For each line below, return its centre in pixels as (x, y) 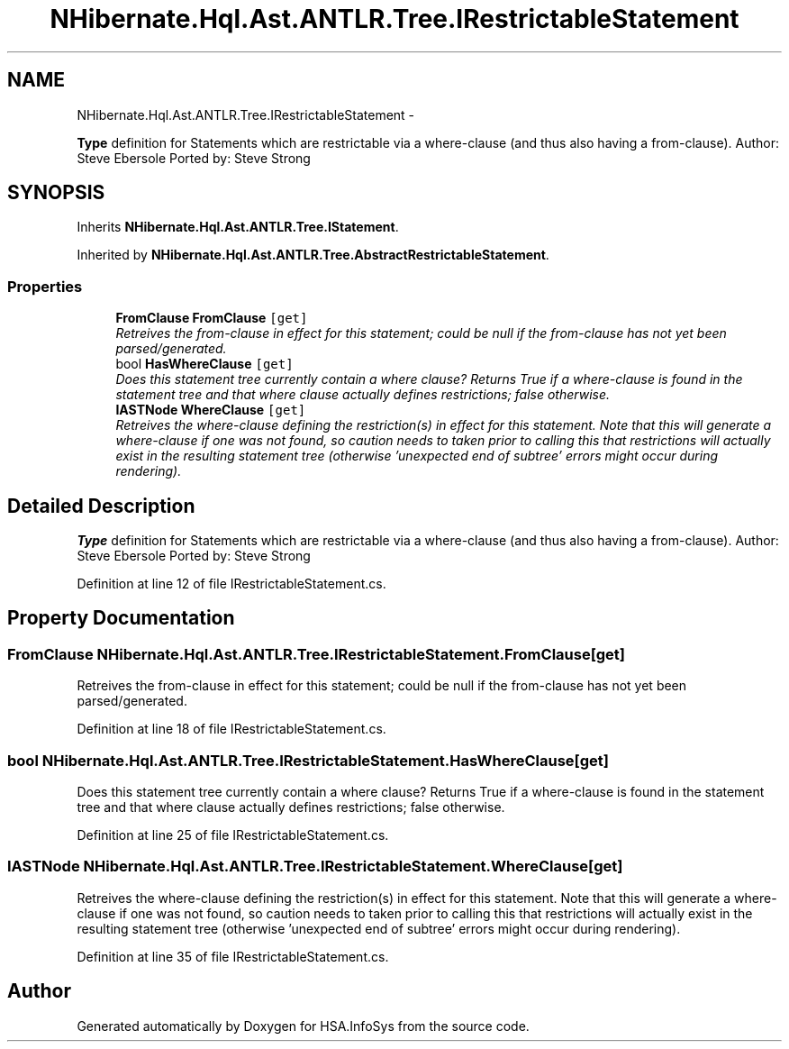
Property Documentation (121, 618)
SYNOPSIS (56, 193)
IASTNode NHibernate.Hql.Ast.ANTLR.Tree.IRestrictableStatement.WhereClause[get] (315, 867)
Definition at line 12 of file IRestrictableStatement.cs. (231, 584)
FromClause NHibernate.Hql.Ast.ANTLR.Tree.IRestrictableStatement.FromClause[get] (316, 654)
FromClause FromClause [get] (212, 318)
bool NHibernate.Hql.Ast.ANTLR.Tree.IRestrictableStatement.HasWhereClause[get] (308, 760)
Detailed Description (101, 506)
